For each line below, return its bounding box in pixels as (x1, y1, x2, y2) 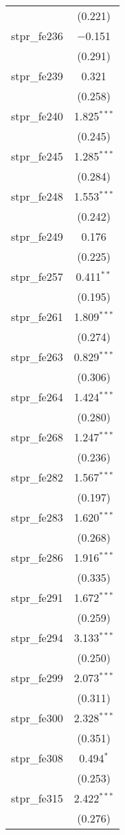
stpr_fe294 (11, 630, 63, 645)
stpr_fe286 (11, 549, 63, 565)
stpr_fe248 (11, 188, 63, 204)
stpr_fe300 (11, 710, 63, 726)
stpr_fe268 (11, 429, 63, 445)
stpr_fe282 (11, 469, 63, 485)
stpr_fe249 (11, 228, 63, 244)
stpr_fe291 (11, 589, 63, 605)
